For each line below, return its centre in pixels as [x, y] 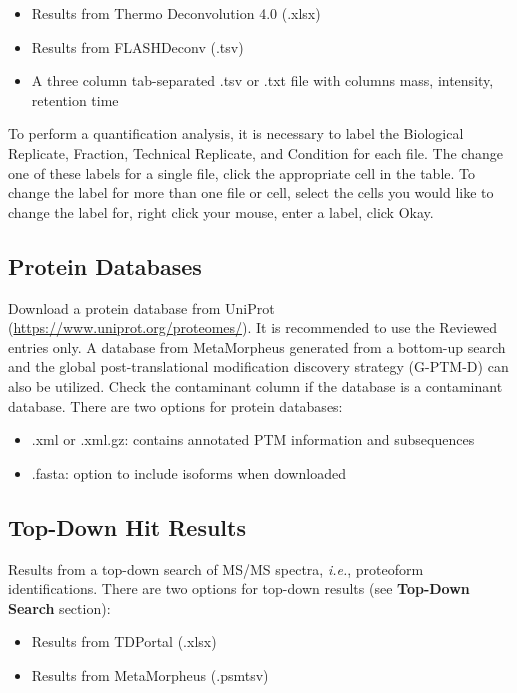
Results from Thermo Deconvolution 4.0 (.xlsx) [176, 13]
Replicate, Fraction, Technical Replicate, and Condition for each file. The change [255, 152]
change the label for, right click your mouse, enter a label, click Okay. [221, 211]
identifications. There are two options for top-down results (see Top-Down [239, 588]
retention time [75, 99]
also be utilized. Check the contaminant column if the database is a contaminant [255, 385]
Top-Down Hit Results [127, 526]
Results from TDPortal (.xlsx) [124, 641]
